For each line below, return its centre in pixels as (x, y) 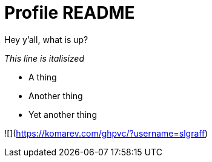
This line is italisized (45, 58)
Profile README (70, 13)
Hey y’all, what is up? (46, 39)
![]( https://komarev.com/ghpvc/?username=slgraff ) (106, 133)
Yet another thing (63, 114)
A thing (43, 77)
